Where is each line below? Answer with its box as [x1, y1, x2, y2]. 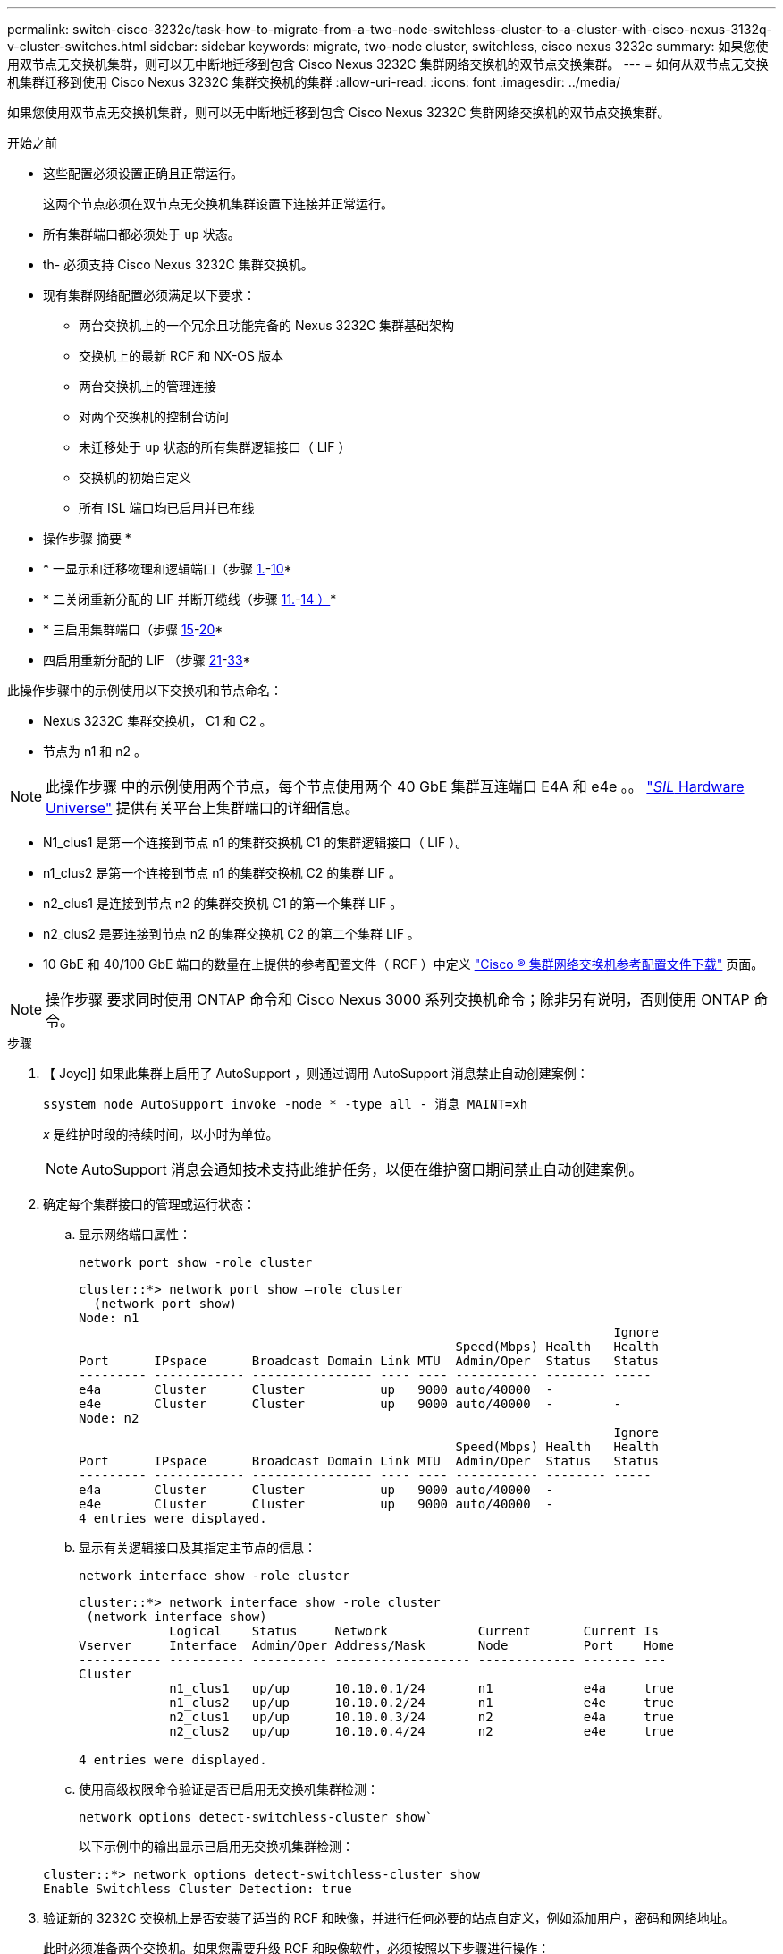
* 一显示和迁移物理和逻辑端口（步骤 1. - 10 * [43, 561, 292, 576]
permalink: [7, 21, 70, 37]
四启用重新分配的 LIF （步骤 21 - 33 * [43, 652, 251, 667]
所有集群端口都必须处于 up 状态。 [43, 226, 240, 242]
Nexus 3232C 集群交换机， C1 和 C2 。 [43, 713, 273, 728]
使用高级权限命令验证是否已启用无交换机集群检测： [79, 1781, 379, 1797]
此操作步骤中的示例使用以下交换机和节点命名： [7, 683, 282, 698]
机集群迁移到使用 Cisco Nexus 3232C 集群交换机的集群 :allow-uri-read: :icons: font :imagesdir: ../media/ [7, 74, 621, 89]
